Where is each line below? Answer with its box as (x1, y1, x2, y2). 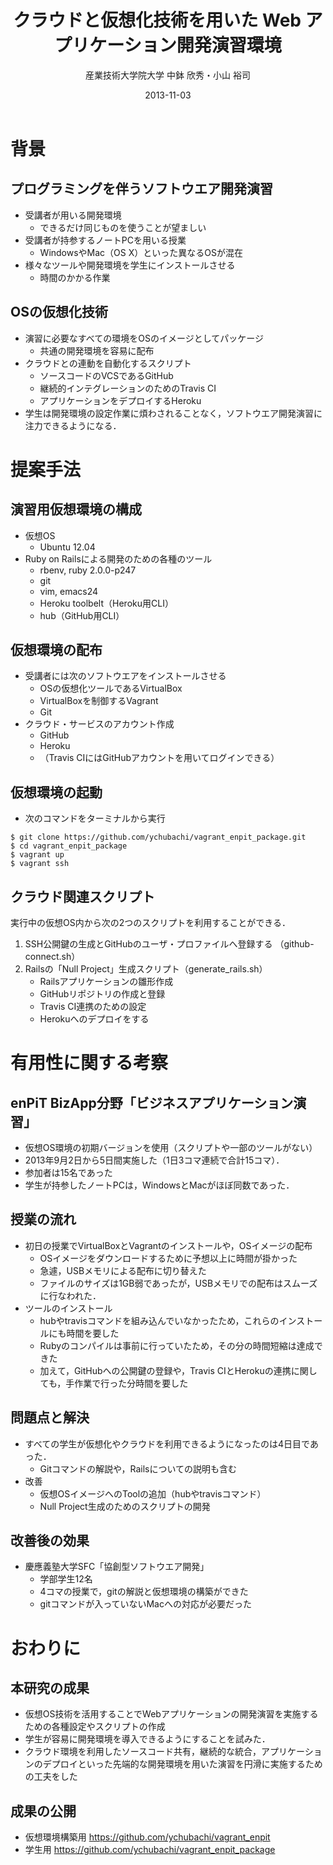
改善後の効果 (10, 1532, 90, 1550)
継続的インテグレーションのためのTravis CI (39, 382, 217, 394)
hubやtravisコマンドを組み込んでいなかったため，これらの (39, 1314, 280, 1326)
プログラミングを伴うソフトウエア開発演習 (10, 181, 273, 198)
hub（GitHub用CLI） (39, 609, 125, 621)
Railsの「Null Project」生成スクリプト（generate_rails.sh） (24, 963, 268, 975)
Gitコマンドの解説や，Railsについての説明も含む (39, 1462, 238, 1475)
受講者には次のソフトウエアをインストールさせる (24, 670, 227, 682)
